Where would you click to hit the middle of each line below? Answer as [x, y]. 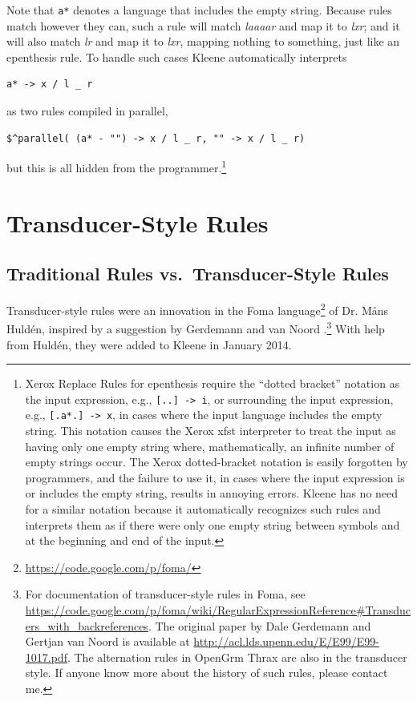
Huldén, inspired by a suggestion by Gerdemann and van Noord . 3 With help [196, 327]
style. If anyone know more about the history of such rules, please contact [206, 673]
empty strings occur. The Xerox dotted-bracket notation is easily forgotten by [217, 462]
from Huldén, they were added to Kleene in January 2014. [149, 344]
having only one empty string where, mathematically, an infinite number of [210, 446]
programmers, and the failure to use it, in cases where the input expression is [215, 477]
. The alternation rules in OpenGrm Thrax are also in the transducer [237, 657]
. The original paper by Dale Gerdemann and [259, 625]
